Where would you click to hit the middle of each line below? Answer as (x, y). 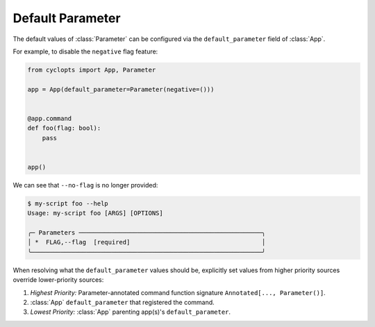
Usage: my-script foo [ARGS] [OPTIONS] (95, 213)
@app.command (50, 118)
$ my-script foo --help (68, 203)
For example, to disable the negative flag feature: (85, 51)
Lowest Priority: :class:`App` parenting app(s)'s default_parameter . (131, 312)
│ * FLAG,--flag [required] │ (147, 242)
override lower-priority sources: (58, 280)
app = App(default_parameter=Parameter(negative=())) (121, 89)
